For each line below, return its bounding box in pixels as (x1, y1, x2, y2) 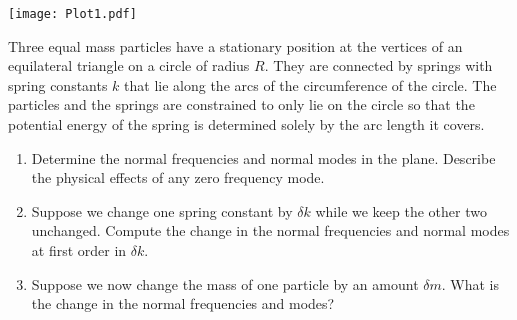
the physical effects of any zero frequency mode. (31, 167, 325, 188)
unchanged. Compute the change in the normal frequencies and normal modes (31, 220, 510, 241)
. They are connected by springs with (264, 55, 493, 76)
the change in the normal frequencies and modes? (31, 293, 335, 314)
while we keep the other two (315, 200, 487, 221)
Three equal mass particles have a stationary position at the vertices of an (8, 35, 463, 56)
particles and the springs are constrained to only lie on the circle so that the (8, 94, 475, 115)
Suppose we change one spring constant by (31, 200, 293, 221)
